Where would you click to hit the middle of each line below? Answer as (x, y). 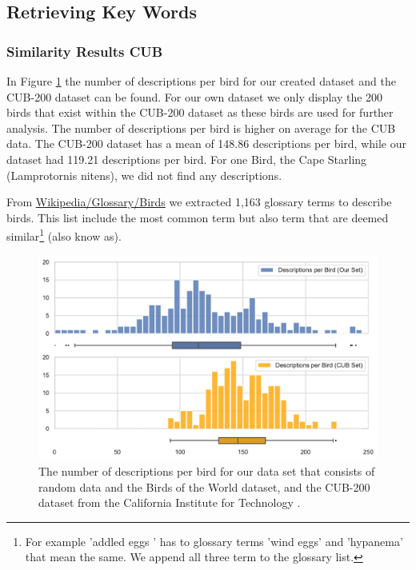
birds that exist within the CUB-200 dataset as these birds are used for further (200, 112)
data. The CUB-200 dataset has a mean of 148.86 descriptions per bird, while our (206, 143)
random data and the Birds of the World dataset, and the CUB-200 (204, 486)
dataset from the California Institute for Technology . (170, 502)
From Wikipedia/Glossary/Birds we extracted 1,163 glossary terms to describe (199, 202)
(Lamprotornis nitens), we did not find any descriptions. (144, 175)
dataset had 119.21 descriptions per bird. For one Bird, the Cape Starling (187, 159)
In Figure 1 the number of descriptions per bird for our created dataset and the (201, 81)
